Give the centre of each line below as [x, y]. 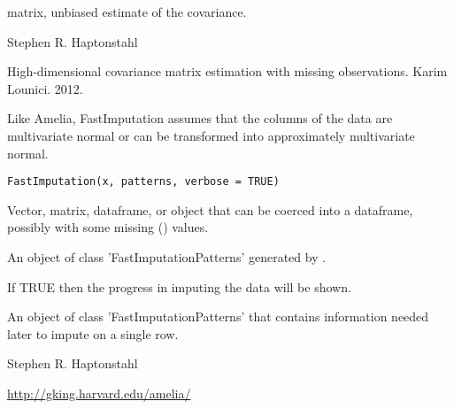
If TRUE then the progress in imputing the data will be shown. [179, 286]
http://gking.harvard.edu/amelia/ [99, 393]
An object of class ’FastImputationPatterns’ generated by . [167, 257]
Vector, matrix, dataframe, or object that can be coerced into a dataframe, [210, 209]
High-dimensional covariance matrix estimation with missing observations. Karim [227, 71]
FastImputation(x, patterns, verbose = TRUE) [143, 182]
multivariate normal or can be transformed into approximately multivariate [211, 135]
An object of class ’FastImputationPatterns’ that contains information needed [218, 316]
